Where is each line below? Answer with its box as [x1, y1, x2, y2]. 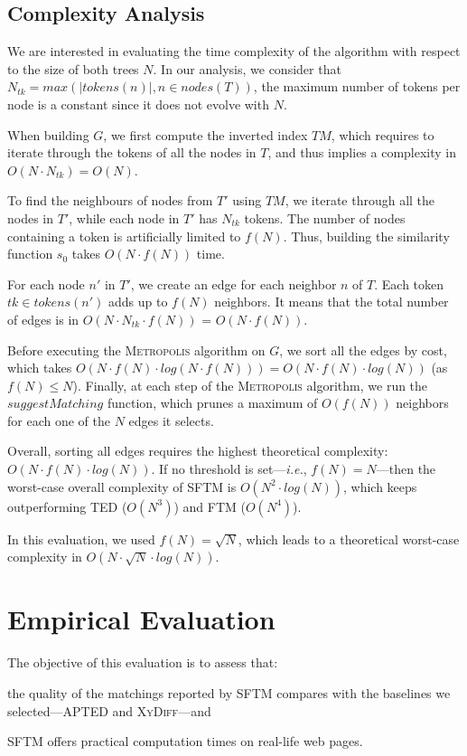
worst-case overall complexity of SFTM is [7, 477, 237, 496]
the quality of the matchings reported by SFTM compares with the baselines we [7, 683, 451, 702]
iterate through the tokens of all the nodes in [7, 143, 257, 162]
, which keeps [342, 477, 417, 496]
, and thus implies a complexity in [267, 143, 457, 162]
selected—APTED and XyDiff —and [7, 701, 211, 720]
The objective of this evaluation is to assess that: [7, 653, 278, 672]
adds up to [108, 292, 168, 311]
